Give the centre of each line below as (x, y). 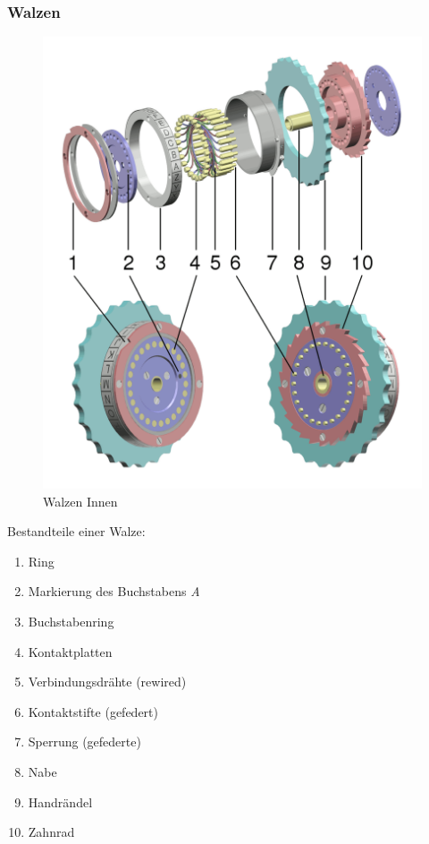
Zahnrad (51, 832)
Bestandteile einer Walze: (76, 531)
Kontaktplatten (70, 651)
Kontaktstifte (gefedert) (93, 711)
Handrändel (60, 801)
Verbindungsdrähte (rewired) (107, 682)
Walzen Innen (80, 501)
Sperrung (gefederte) (84, 742)
